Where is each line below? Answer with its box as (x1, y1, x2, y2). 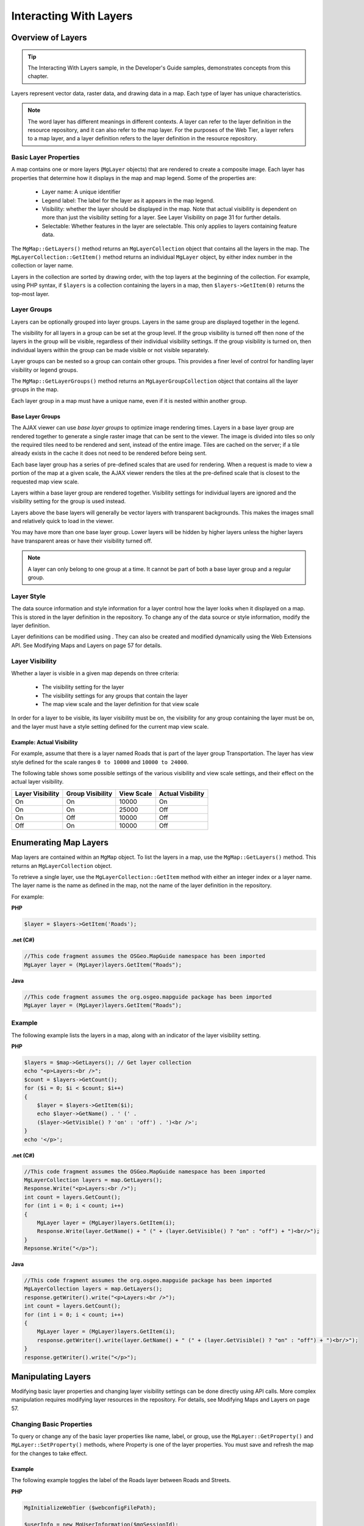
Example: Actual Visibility (11, 739, 78, 746)
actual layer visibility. (11, 778, 64, 786)
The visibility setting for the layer (41, 684, 124, 691)
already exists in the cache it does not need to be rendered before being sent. (11, 449, 207, 457)
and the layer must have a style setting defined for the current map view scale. (11, 723, 209, 730)
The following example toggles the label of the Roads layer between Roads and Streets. (11, 1477, 231, 1484)
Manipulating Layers (11, 1371, 91, 1382)
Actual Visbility (159, 789, 204, 798)
